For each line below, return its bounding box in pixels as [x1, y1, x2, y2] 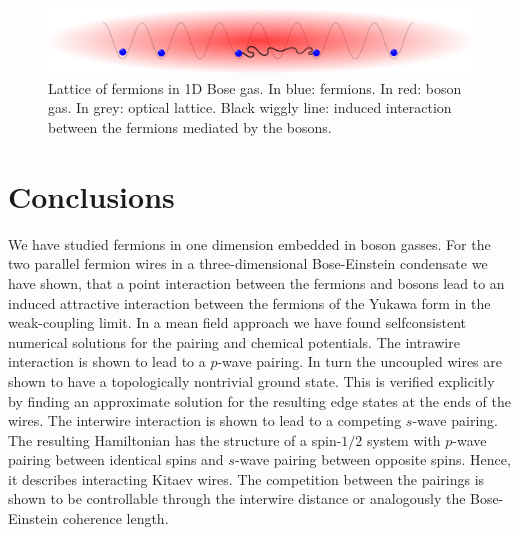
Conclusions [8, 175, 175, 216]
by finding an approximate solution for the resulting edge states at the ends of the [8, 390, 511, 411]
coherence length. [62, 508, 169, 529]
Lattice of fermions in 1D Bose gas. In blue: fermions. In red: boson [48, 77, 462, 98]
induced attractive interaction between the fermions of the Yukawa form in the [8, 292, 491, 313]
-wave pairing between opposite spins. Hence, [234, 449, 511, 470]
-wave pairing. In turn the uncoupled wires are [217, 351, 502, 372]
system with [366, 429, 441, 450]
